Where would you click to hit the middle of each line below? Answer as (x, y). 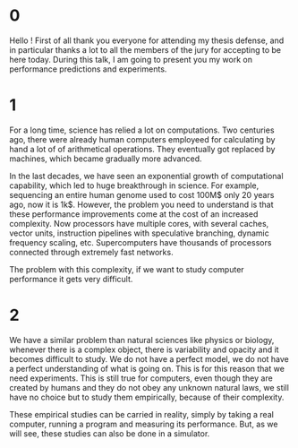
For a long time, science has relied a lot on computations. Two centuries (142, 130)
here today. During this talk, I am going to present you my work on (131, 59)
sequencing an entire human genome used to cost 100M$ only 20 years (142, 194)
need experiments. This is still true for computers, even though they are (141, 378)
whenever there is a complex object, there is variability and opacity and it (144, 349)
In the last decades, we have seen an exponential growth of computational (146, 176)
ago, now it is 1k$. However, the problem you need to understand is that (141, 204)
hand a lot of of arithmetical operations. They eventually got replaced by (142, 149)
